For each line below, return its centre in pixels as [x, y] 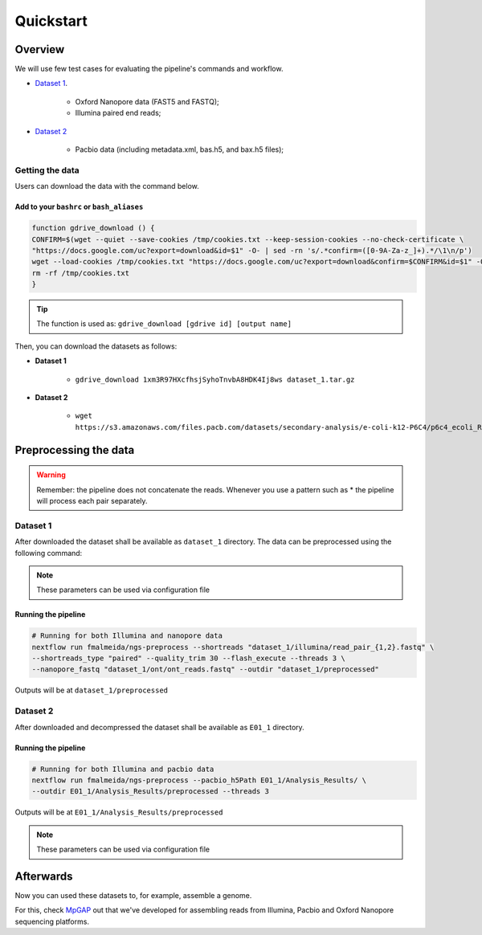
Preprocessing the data [75, 450]
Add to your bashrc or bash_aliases [79, 207]
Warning [51, 475]
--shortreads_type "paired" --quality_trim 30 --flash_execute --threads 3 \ [188, 658]
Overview [40, 49]
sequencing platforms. [52, 921]
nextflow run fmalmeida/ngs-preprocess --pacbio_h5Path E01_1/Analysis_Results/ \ [199, 780]
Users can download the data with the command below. [107, 186]
